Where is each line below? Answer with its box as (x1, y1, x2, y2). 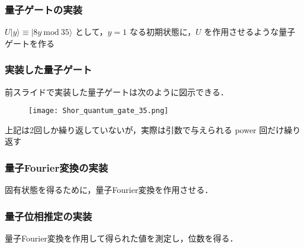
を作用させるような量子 (204, 25, 296, 38)
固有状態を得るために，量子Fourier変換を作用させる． (5, 183, 213, 196)
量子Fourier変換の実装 (5, 160, 108, 175)
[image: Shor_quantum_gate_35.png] (28, 107, 169, 115)
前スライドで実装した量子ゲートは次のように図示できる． (5, 85, 229, 98)
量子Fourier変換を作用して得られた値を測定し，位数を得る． (5, 232, 238, 244)
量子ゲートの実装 (5, 2, 82, 17)
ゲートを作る (5, 37, 55, 49)
